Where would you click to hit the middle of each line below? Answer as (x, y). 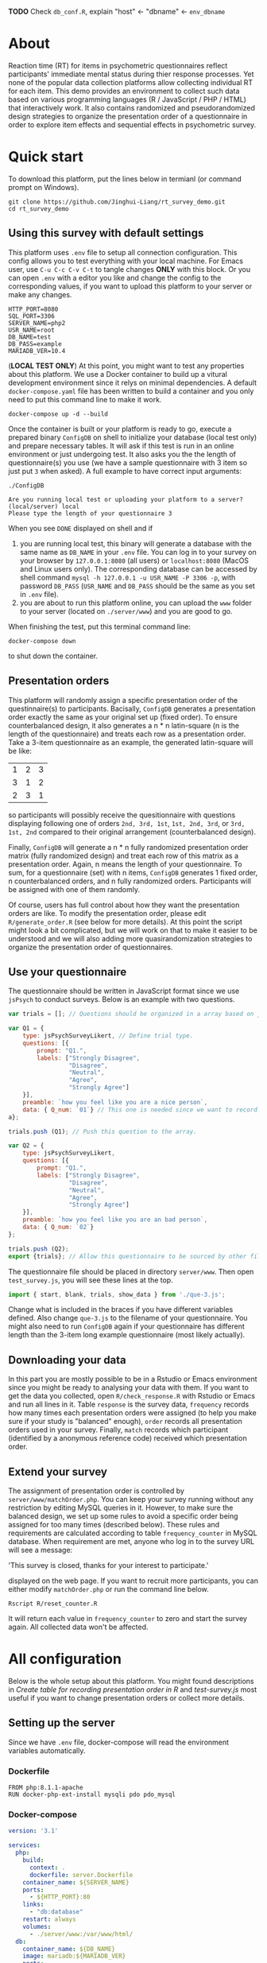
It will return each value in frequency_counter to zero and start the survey (128, 1619)
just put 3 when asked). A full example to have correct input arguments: (125, 471)
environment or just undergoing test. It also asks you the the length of (122, 454)
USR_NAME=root (32, 330)
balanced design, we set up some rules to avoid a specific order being (123, 1516)
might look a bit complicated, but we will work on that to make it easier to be (133, 930)
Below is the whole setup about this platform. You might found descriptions (131, 1681)
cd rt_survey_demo (39, 209)
